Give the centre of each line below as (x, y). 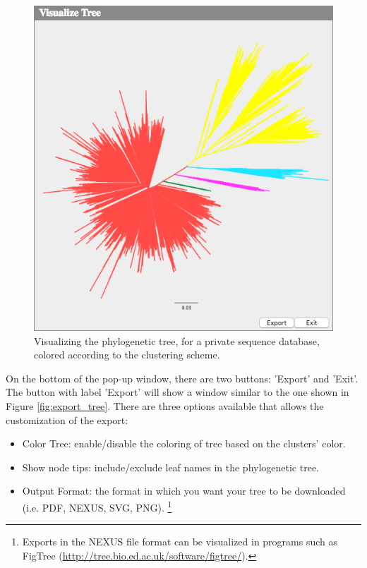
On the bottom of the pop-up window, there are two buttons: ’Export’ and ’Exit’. (182, 378)
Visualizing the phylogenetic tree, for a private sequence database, (177, 340)
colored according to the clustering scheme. (127, 355)
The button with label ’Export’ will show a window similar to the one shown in (178, 392)
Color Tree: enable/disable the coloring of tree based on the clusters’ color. (184, 443)
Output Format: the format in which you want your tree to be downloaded (184, 491)
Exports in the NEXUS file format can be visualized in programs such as (180, 542)
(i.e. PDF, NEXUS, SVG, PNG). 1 (97, 506)
